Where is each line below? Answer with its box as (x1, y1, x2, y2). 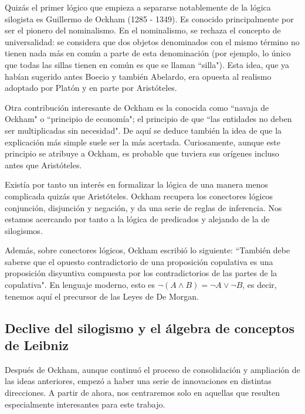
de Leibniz (5, 336, 69, 354)
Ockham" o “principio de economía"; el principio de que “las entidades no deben (5, 113, 292, 125)
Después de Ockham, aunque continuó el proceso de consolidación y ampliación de (5, 363, 300, 375)
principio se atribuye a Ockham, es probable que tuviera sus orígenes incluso (5, 147, 280, 160)
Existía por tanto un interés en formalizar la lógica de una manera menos (5, 178, 269, 191)
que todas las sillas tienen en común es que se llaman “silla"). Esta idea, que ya (5, 58, 290, 70)
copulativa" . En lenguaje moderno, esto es (5, 279, 155, 291)
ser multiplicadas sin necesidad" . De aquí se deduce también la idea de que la (5, 124, 282, 136)
